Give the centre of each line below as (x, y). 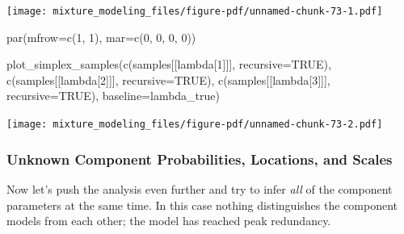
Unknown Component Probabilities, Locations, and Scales (200, 159)
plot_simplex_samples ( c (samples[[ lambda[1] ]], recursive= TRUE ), (169, 64)
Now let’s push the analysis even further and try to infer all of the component (200, 188)
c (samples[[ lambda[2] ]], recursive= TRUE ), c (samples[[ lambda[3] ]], (168, 79)
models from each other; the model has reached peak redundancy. (169, 221)
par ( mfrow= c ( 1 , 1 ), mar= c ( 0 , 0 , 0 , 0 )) (101, 37)
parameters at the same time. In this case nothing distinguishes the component (202, 205)
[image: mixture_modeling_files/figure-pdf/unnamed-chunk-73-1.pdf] (195, 11)
